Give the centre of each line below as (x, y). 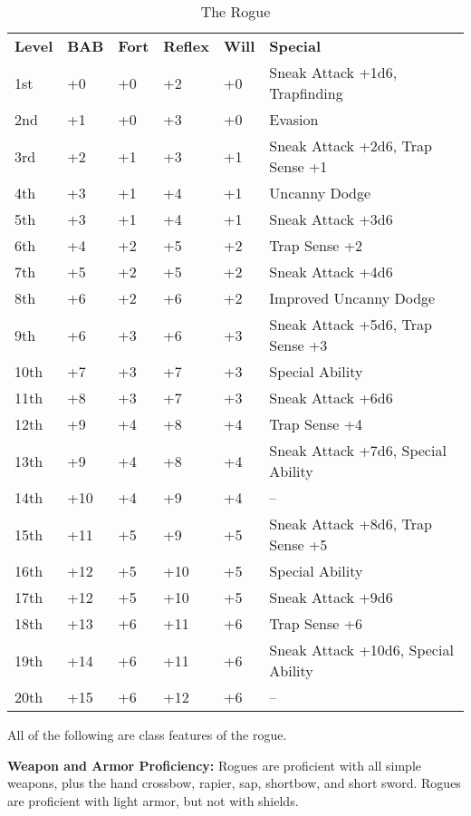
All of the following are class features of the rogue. (147, 734)
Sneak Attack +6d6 (331, 398)
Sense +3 (298, 345)
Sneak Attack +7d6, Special (358, 450)
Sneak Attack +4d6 (331, 272)
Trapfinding (306, 93)
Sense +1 (298, 166)
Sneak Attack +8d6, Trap (351, 524)
